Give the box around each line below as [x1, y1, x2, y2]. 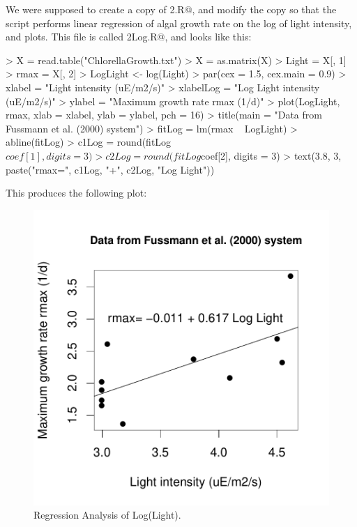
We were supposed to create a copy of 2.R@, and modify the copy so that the [6, 2, 337, 16]
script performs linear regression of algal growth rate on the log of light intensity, [6, 15, 352, 30]
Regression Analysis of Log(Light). [33, 507, 181, 522]
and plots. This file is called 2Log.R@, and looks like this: [6, 29, 252, 44]
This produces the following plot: [6, 185, 147, 200]
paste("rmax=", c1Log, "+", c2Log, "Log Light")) [6, 162, 215, 176]
